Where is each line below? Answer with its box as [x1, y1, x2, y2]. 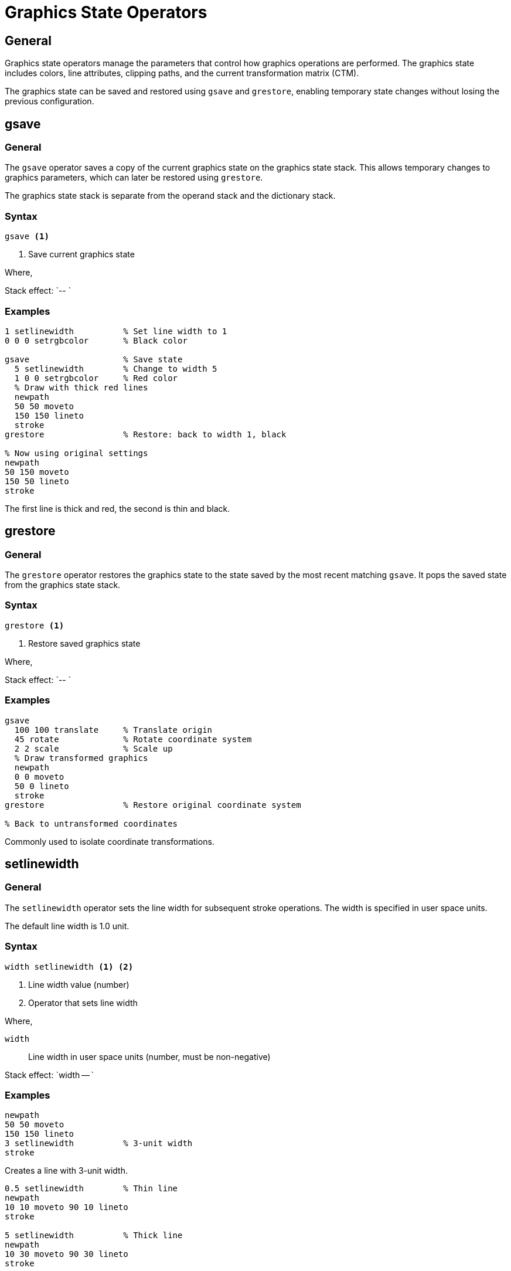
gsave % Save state [5, 354, 183, 364]
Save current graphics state [28, 249, 135, 260]
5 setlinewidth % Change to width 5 [14, 363, 217, 373]
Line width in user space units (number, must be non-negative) [28, 1051, 271, 1062]
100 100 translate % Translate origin [14, 725, 213, 735]
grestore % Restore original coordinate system [5, 800, 301, 810]
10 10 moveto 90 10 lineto [5, 1202, 128, 1212]
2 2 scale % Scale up [14, 743, 173, 753]
